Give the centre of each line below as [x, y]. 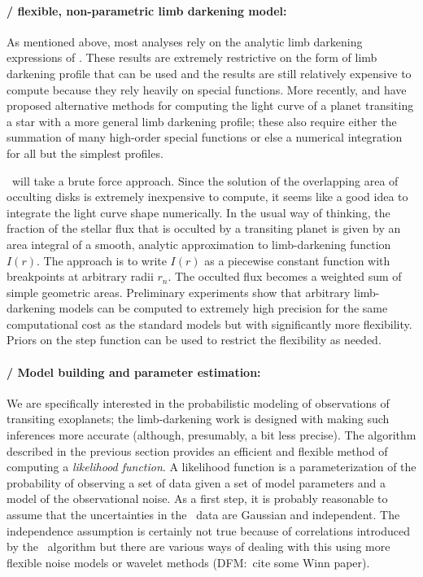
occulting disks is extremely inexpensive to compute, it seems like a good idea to [207, 197]
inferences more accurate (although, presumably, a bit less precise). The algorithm [211, 435]
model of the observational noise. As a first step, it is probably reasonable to [197, 498]
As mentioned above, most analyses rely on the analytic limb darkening [185, 41]
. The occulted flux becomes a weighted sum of [285, 276]
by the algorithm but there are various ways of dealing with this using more [198, 546]
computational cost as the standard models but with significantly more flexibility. [209, 323]
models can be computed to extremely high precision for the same [223, 308]
